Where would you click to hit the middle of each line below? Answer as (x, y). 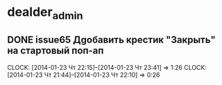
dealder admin (45, 13)
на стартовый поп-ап (55, 51)
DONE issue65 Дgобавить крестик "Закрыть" (112, 40)
